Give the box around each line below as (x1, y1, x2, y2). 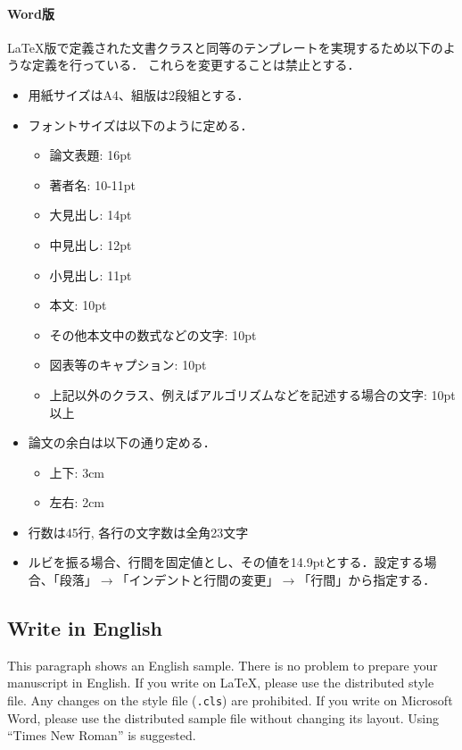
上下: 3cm (49, 462, 105, 481)
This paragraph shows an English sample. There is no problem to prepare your (7, 655, 438, 674)
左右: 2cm (49, 493, 105, 512)
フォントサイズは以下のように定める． (28, 115, 253, 134)
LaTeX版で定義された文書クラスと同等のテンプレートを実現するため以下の (7, 37, 443, 56)
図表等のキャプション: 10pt (49, 355, 207, 374)
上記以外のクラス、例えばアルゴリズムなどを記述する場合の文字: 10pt (49, 385, 456, 404)
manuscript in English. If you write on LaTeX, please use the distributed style (7, 673, 434, 692)
